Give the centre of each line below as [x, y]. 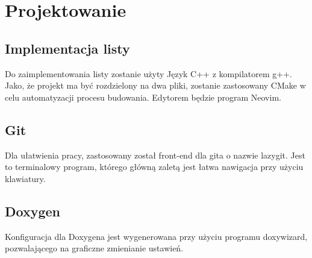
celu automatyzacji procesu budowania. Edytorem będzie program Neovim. [143, 97]
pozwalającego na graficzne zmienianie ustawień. [94, 248]
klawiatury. [25, 178]
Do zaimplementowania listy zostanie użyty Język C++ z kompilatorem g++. [148, 73]
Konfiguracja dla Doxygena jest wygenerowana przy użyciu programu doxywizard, [156, 236]
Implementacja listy [67, 48]
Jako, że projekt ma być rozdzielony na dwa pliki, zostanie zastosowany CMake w [155, 85]
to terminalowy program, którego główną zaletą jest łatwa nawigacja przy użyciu [154, 167]
